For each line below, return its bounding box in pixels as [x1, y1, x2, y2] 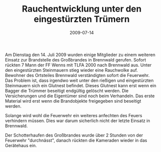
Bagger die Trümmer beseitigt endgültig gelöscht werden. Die [5, 88, 129, 93]
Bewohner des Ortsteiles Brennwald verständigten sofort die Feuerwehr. [5, 72, 150, 78]
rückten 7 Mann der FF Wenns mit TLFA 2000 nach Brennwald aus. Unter [5, 62, 152, 68]
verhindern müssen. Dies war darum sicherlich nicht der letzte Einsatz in [5, 118, 150, 123]
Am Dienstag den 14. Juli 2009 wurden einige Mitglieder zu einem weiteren [5, 52, 156, 58]
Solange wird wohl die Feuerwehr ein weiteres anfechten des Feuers [5, 112, 143, 118]
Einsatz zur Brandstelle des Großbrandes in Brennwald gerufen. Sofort [5, 57, 146, 62]
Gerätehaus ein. [5, 142, 37, 148]
